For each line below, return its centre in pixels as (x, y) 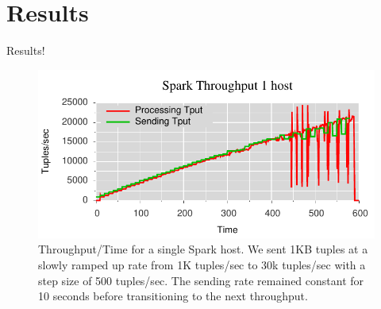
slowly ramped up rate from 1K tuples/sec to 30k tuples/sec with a (202, 264)
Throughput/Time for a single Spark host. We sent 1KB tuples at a (203, 249)
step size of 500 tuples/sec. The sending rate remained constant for (201, 280)
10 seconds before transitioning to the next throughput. (173, 296)
